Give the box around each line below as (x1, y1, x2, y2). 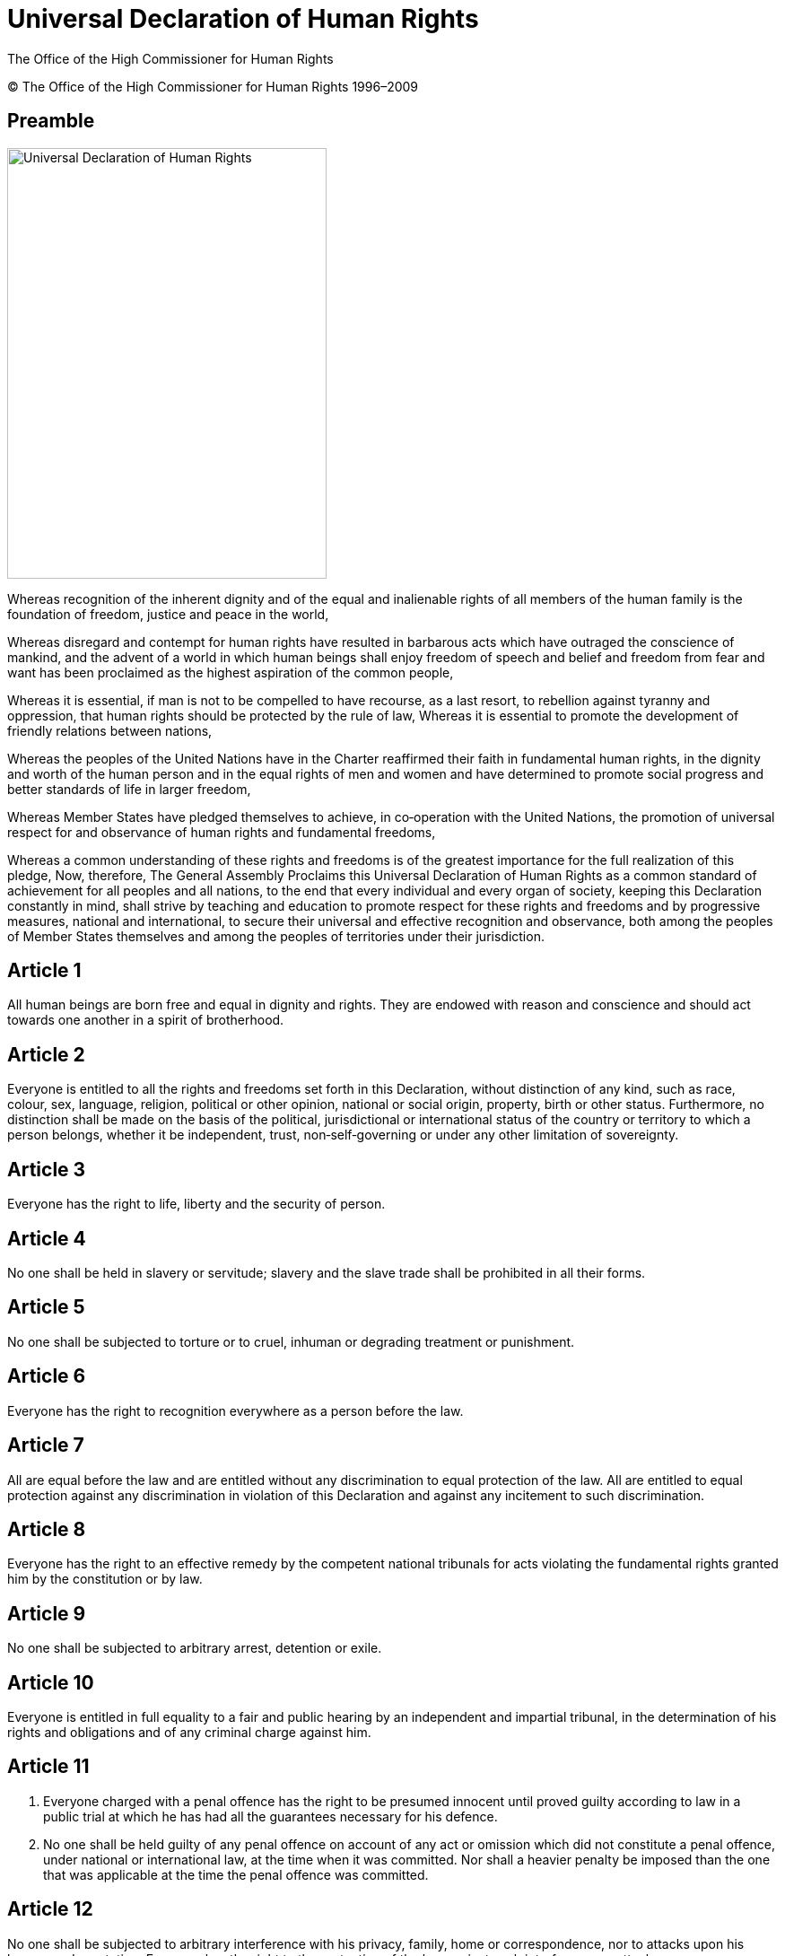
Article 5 (7, 1296, 85, 1319)
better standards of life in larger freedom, (7, 781, 251, 797)
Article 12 (7, 1898, 93, 1921)
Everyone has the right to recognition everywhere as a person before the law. (7, 1402, 464, 1419)
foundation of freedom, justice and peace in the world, (7, 606, 329, 622)
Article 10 (7, 1671, 94, 1694)
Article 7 (7, 1434, 84, 1457)
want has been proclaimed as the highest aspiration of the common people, (7, 664, 454, 680)
